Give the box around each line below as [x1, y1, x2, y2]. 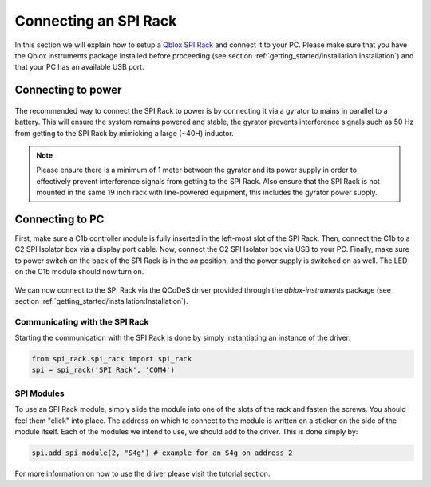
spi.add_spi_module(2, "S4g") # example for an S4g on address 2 [31, 448, 293, 457]
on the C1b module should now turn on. [14, 267, 144, 277]
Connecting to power [14, 83, 122, 97]
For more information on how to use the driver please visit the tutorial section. [14, 469, 271, 478]
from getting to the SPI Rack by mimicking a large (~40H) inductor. [14, 128, 235, 138]
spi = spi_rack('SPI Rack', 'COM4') [31, 365, 176, 375]
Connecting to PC [14, 212, 105, 226]
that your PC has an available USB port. [14, 62, 144, 72]
